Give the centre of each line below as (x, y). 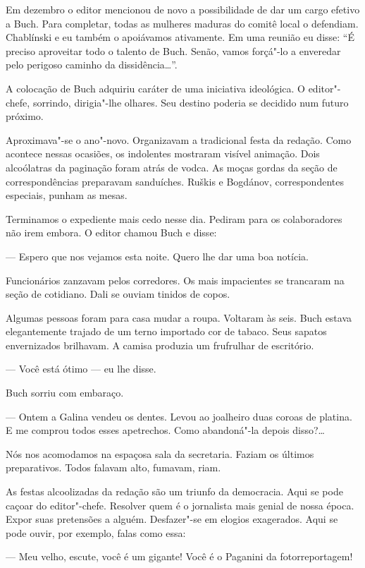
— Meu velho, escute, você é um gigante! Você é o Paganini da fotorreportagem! (179, 556)
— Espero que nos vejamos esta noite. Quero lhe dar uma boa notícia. (157, 256)
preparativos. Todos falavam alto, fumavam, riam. (113, 467)
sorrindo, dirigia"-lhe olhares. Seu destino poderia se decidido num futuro (191, 102)
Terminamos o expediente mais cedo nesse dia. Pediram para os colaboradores (174, 218)
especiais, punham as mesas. (67, 195)
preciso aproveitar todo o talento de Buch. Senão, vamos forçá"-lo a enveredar (173, 50)
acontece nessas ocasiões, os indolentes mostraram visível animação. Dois (163, 153)
